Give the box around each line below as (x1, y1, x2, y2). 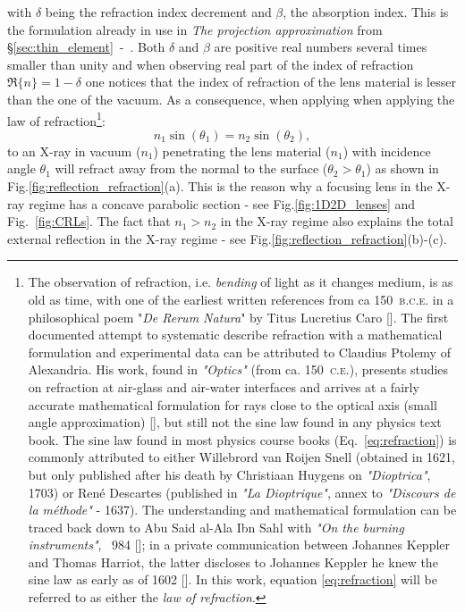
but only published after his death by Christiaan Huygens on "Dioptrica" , (28, 465, 431, 483)
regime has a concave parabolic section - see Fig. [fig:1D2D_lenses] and (29, 194, 416, 213)
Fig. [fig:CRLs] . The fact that (7, 212, 171, 231)
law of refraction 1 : (7, 108, 106, 130)
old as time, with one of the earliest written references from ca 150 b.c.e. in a (28, 289, 454, 308)
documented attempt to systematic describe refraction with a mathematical (28, 325, 443, 344)
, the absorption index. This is (283, 3, 449, 21)
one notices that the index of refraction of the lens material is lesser (85, 72, 456, 91)
